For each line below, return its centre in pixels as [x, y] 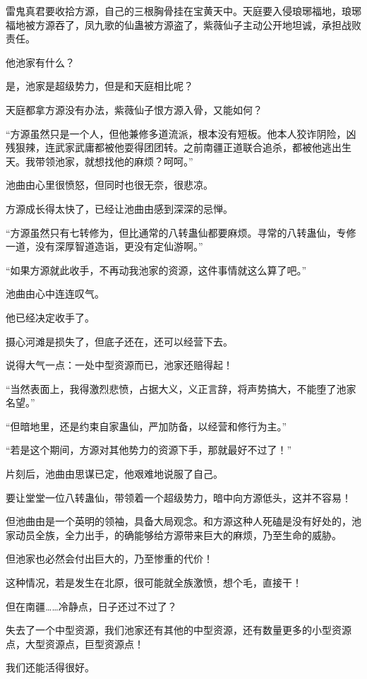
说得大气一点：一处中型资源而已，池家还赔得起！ [119, 365]
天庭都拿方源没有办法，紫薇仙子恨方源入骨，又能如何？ [134, 109]
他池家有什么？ [40, 62]
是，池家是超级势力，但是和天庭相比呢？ [100, 86]
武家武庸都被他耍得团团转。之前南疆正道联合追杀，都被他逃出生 [203, 147]
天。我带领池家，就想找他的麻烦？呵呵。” [100, 161]
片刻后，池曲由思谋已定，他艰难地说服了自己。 [114, 474]
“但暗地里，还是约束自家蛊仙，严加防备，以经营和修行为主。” [146, 426]
